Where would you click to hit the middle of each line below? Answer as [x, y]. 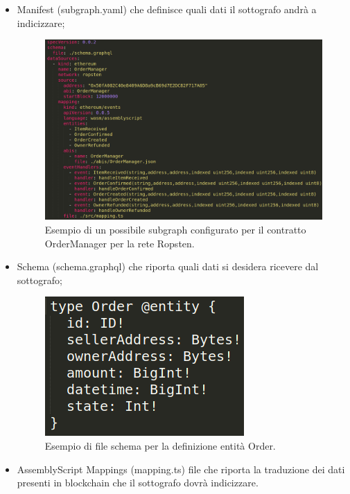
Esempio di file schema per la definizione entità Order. [160, 446]
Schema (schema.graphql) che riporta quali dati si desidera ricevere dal [168, 266]
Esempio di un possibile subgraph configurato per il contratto [175, 230]
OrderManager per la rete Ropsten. [120, 243]
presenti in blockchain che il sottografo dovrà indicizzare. [138, 483]
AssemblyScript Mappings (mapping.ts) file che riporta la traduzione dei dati [181, 469]
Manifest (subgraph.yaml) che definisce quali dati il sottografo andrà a [167, 9]
